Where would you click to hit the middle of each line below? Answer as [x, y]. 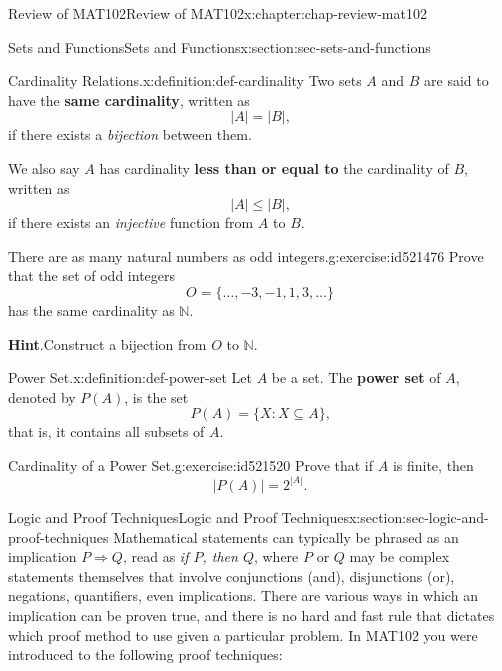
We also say [44, 167]
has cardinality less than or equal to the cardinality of [274, 167]
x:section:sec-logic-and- [418, 516]
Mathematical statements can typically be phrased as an [286, 536]
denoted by [42, 396]
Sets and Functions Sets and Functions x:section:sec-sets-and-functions [219, 46]
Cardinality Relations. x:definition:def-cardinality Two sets [185, 80]
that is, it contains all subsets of [106, 431]
